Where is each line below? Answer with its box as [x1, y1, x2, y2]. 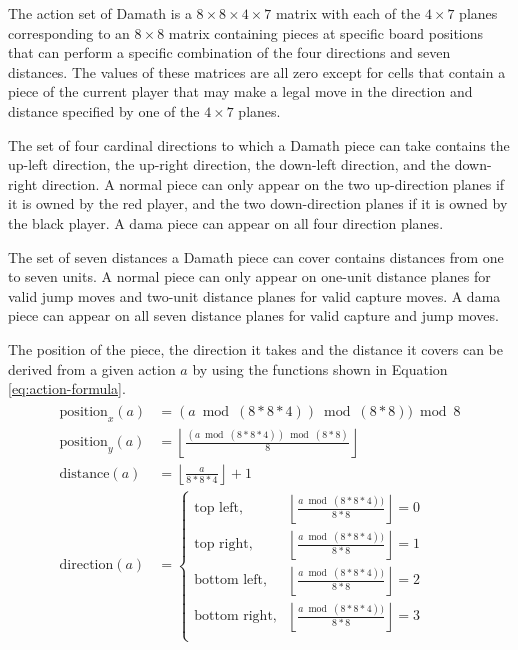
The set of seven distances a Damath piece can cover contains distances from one [8, 246, 504, 267]
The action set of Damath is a [8, 3, 192, 23]
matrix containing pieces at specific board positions [168, 22, 484, 43]
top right [194, 537, 249, 552]
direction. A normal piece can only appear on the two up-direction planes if [41, 173, 505, 194]
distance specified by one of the [8, 100, 200, 121]
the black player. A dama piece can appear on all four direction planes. [8, 212, 444, 233]
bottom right [194, 609, 273, 624]
